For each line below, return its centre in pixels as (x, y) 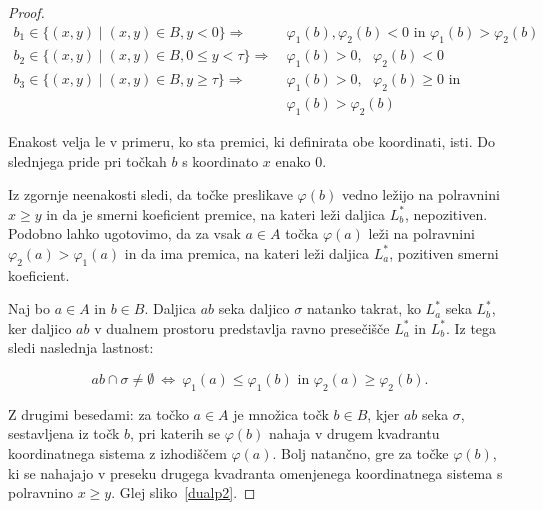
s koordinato (220, 160)
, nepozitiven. (446, 213)
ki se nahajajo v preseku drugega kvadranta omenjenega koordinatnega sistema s (255, 472)
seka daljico (254, 308)
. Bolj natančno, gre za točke (360, 453)
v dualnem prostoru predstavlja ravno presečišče (242, 327)
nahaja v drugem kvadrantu (354, 433)
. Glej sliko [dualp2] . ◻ (183, 492)
